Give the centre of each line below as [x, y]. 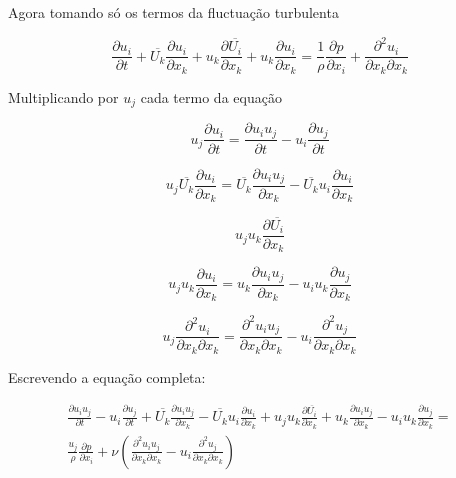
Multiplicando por [63, 96]
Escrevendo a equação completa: [107, 376]
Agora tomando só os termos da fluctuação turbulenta [173, 12]
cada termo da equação [211, 96]
